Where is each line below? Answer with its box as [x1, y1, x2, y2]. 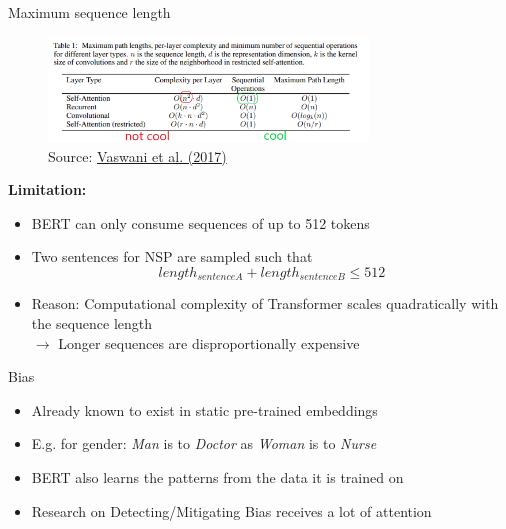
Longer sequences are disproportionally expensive [58, 332, 360, 353]
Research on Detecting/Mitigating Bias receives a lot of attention [31, 500, 432, 521]
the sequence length [31, 312, 153, 333]
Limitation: [8, 179, 87, 200]
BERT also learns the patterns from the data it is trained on [31, 466, 404, 487]
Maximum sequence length [8, 2, 171, 22]
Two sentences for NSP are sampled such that [31, 246, 313, 267]
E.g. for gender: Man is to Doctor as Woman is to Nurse [31, 433, 377, 454]
